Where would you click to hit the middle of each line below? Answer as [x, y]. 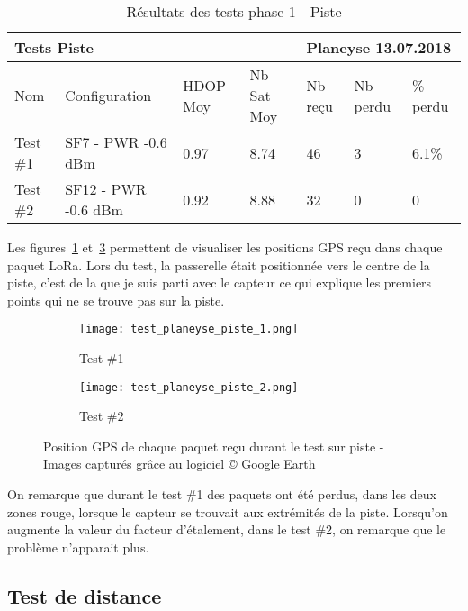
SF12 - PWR [106, 189]
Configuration [108, 95]
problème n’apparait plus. [78, 547]
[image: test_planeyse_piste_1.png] [189, 329]
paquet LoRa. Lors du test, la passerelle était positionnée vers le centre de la [219, 264]
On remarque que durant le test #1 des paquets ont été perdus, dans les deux [222, 494]
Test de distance [85, 595]
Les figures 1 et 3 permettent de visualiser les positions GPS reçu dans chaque [225, 247]
